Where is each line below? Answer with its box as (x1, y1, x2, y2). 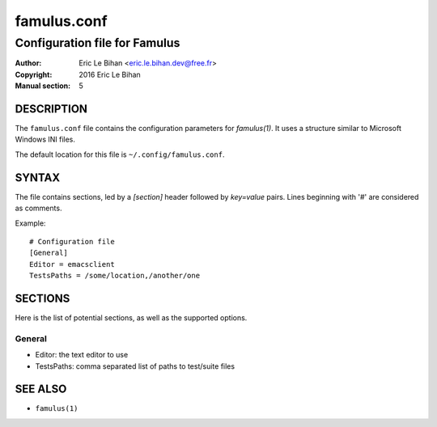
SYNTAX (15, 171, 61, 184)
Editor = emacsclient (29, 260, 115, 268)
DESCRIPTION (15, 102, 88, 116)
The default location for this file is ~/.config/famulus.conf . (15, 150, 225, 159)
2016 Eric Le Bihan (78, 70, 141, 79)
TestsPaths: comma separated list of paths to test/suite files (35, 361, 235, 371)
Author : (15, 58, 42, 68)
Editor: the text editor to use (35, 350, 129, 360)
